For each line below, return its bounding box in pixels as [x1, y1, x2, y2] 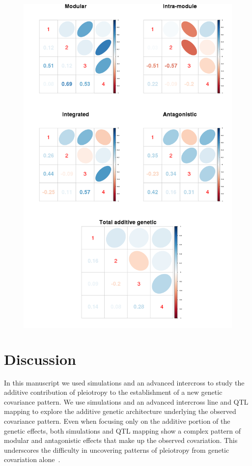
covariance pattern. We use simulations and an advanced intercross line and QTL [4, 396, 249, 407]
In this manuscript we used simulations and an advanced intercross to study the [4, 377, 245, 387]
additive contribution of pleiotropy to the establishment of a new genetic [4, 387, 223, 397]
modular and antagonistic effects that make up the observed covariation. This [4, 435, 238, 445]
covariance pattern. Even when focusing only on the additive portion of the [4, 415, 230, 426]
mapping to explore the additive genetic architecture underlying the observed [4, 406, 236, 416]
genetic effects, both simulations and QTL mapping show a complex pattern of [4, 425, 241, 436]
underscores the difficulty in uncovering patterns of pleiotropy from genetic [4, 444, 229, 455]
